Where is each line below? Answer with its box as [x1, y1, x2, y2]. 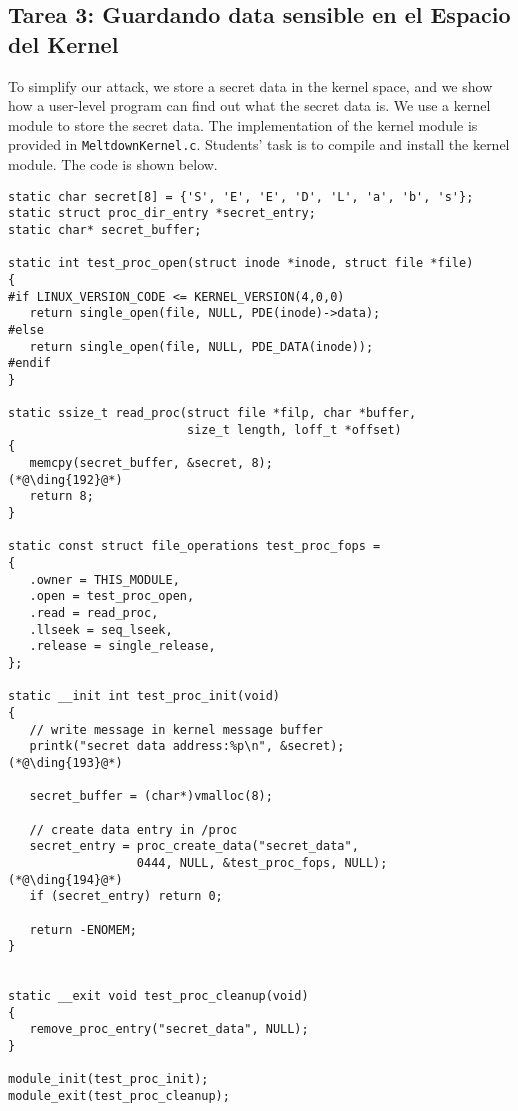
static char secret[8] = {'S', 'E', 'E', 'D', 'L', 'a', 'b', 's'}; [8, 189, 474, 204]
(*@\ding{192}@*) [8, 472, 123, 487]
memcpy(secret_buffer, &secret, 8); [29, 456, 273, 471]
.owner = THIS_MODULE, [29, 572, 180, 587]
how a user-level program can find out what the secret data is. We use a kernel [8, 95, 491, 116]
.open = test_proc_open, [29, 589, 195, 604]
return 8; [29, 489, 94, 504]
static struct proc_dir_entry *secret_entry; [8, 206, 316, 221]
